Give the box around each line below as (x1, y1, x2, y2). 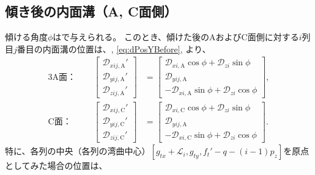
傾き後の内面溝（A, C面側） (5, 2, 177, 21)
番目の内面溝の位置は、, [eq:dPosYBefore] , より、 (17, 42, 211, 55)
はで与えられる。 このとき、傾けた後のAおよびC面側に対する (53, 30, 299, 43)
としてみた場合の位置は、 (5, 159, 108, 172)
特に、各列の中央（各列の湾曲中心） (5, 145, 150, 157)
